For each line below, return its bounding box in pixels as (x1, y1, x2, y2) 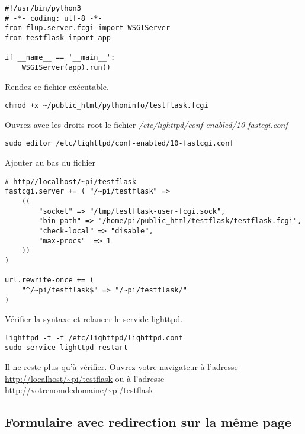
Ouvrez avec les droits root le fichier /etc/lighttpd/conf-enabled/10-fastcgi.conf (5, 118, 288, 130)
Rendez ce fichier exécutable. (5, 80, 109, 92)
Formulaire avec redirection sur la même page (5, 413, 291, 431)
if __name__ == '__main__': (5, 53, 115, 62)
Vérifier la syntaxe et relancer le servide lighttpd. (5, 313, 183, 325)
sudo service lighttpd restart (5, 343, 128, 352)
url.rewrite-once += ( (5, 276, 94, 285)
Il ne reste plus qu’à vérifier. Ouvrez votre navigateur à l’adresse (5, 361, 238, 373)
